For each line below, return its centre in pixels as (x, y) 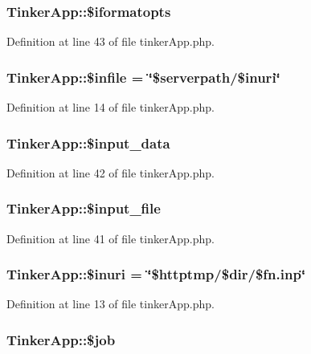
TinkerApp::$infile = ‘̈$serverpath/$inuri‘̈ (143, 77)
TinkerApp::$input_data (88, 142)
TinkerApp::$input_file (84, 208)
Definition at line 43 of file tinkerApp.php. (110, 41)
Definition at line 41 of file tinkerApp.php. (110, 238)
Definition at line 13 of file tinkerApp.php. (110, 304)
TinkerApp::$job (61, 339)
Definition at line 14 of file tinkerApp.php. (110, 107)
